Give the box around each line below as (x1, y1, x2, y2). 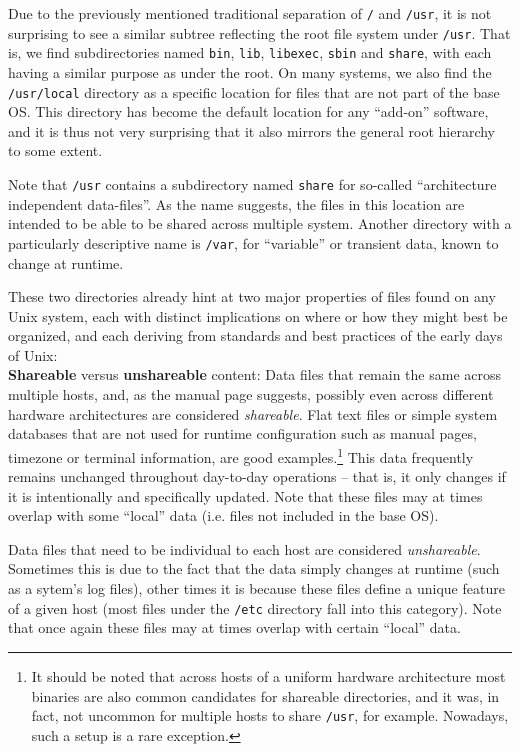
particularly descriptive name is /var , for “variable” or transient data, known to (8, 232, 499, 253)
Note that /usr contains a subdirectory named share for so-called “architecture (8, 174, 497, 194)
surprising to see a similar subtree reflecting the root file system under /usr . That (8, 22, 511, 43)
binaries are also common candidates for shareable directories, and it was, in (31, 685, 500, 706)
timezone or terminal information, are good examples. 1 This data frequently (8, 443, 474, 467)
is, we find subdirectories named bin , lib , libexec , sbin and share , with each (8, 42, 492, 63)
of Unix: (8, 344, 58, 365)
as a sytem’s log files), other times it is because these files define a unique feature (8, 578, 505, 599)
